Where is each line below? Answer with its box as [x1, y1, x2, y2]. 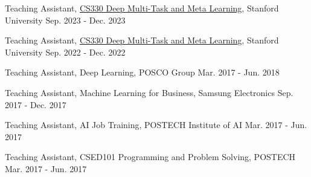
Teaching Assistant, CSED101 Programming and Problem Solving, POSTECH [5, 150, 296, 163]
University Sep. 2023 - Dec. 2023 [5, 13, 126, 26]
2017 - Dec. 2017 [5, 98, 66, 111]
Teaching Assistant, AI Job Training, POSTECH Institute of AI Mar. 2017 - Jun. [5, 118, 307, 131]
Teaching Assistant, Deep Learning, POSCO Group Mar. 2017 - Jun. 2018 [5, 66, 280, 79]
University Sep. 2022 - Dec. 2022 [5, 45, 126, 58]
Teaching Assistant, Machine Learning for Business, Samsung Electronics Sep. [5, 86, 293, 98]
